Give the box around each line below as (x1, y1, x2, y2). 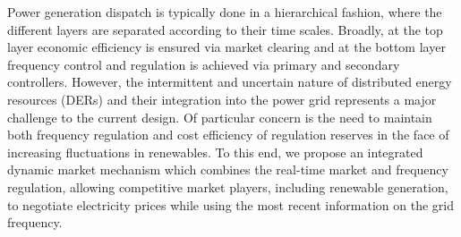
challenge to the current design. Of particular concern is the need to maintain (7, 107, 432, 126)
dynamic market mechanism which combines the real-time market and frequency (7, 160, 448, 179)
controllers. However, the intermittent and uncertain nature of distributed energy (7, 72, 452, 91)
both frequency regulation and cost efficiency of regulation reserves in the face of (7, 125, 449, 144)
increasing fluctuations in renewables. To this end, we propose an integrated (7, 142, 423, 161)
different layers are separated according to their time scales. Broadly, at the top (7, 20, 443, 38)
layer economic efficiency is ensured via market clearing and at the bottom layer (7, 38, 446, 56)
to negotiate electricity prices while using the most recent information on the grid (7, 195, 454, 214)
